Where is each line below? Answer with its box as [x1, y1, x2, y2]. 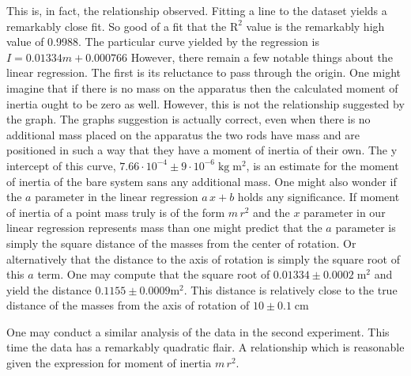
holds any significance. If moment [237, 188, 400, 205]
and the [253, 203, 290, 220]
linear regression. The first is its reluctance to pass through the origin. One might [6, 64, 401, 81]
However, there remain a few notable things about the [130, 48, 393, 65]
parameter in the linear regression [35, 188, 198, 205]
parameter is [335, 219, 396, 236]
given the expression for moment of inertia [6, 355, 212, 371]
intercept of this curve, [6, 157, 116, 173]
